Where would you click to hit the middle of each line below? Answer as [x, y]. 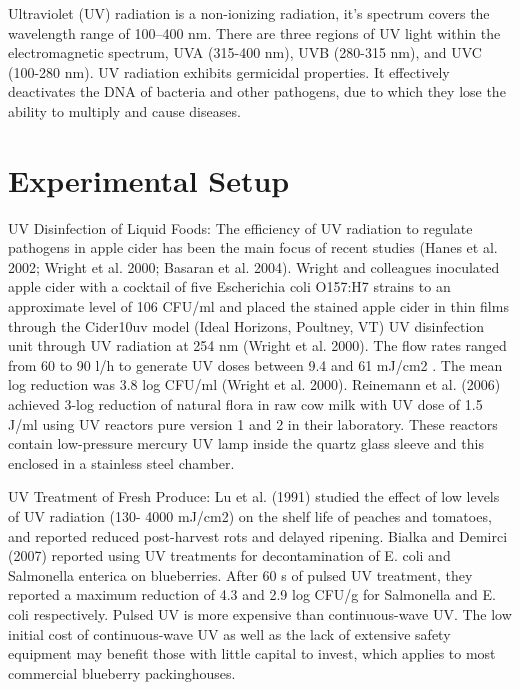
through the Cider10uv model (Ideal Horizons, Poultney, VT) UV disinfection [246, 325]
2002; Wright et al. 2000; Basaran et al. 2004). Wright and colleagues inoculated [254, 266]
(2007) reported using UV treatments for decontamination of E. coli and [229, 555]
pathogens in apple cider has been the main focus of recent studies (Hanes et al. [253, 247]
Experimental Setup [149, 179]
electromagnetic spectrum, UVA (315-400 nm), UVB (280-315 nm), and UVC [245, 52]
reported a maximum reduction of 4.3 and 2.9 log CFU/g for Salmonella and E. [252, 594]
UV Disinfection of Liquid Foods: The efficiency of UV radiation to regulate [240, 227]
